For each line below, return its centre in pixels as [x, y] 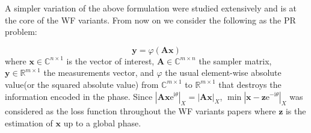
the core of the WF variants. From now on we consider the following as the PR [150, 20]
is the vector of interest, [110, 60]
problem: [21, 32]
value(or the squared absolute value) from [82, 84]
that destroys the [250, 84]
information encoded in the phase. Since [79, 96]
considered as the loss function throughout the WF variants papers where [140, 111]
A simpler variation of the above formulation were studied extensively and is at [151, 8]
